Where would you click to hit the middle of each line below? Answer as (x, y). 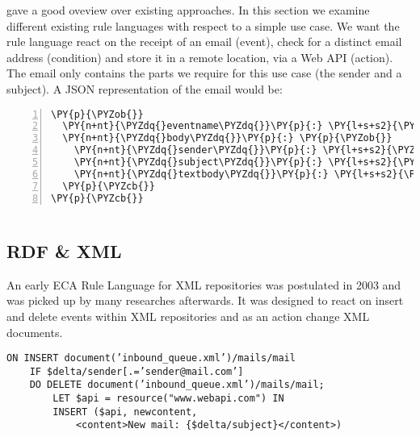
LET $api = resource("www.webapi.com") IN (168, 399)
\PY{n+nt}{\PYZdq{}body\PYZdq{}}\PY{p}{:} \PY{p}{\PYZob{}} (227, 138)
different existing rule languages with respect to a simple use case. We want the (203, 25)
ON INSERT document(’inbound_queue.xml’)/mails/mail (151, 358)
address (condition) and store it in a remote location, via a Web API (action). (200, 57)
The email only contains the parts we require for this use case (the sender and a (204, 73)
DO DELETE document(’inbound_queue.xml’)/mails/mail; (177, 385)
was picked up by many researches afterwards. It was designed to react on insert (205, 300)
